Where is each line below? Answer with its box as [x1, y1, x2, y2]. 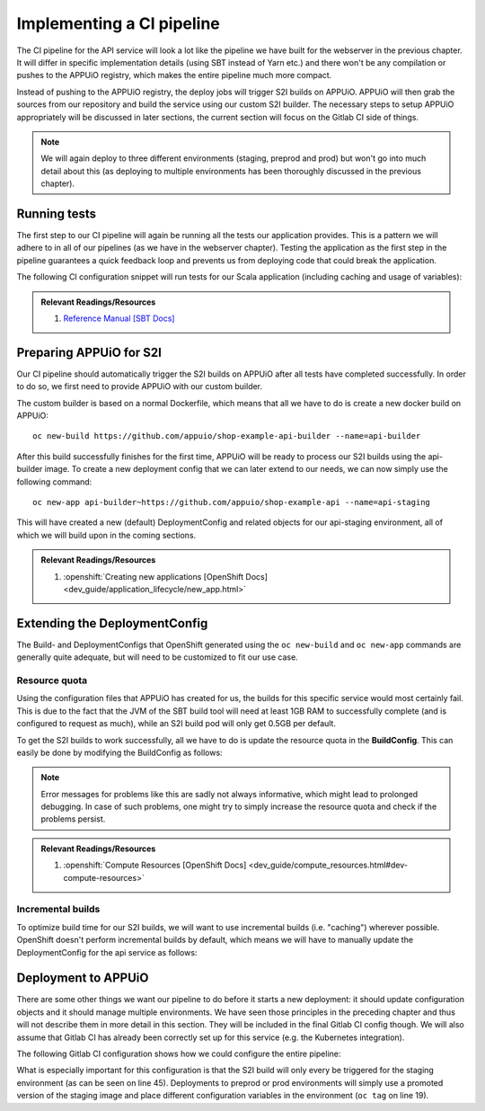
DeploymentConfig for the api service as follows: [16, 947, 198, 957]
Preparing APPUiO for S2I [16, 344, 162, 360]
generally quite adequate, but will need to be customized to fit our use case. [16, 652, 298, 662]
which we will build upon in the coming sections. [16, 529, 197, 540]
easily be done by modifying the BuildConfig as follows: [16, 747, 224, 758]
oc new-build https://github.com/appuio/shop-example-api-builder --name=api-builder [32, 431, 421, 441]
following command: [16, 476, 93, 487]
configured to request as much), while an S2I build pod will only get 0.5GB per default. [16, 718, 337, 729]
